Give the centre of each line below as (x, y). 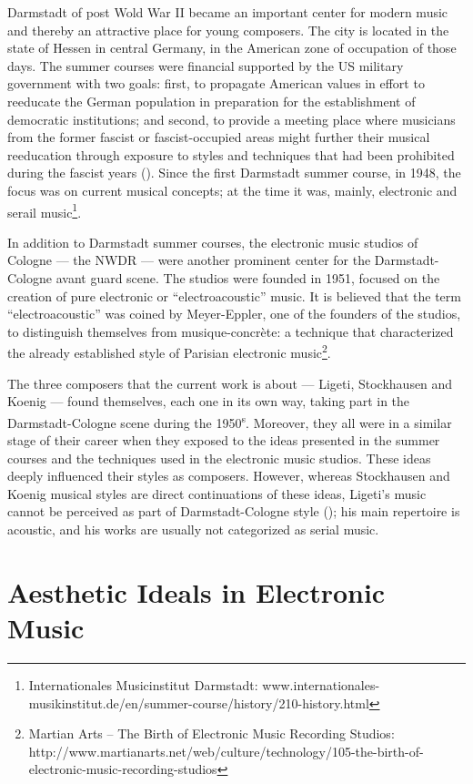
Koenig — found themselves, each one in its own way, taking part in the (209, 401)
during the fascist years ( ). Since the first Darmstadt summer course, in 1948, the (234, 173)
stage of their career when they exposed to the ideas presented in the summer (224, 440)
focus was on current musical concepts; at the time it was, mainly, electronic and (232, 190)
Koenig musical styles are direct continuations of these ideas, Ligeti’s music (217, 493)
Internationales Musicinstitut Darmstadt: (143, 684)
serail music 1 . (45, 210)
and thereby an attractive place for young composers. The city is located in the (228, 30)
